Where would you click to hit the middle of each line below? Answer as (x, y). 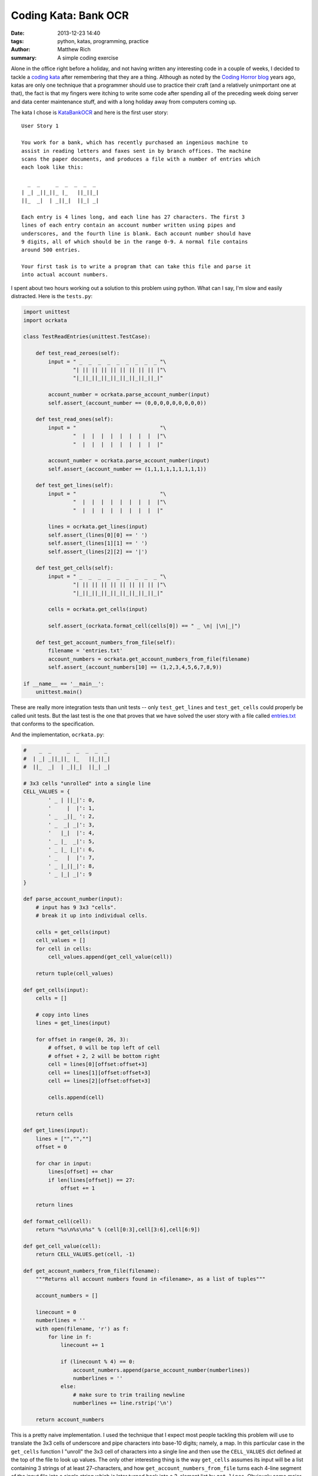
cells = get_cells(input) (73, 932)
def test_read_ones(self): (75, 419)
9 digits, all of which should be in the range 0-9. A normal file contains (135, 241)
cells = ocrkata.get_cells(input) (98, 609)
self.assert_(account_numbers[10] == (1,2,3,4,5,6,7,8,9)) (135, 667)
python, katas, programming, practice (103, 41)
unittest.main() (59, 692)
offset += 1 (78, 1188)
